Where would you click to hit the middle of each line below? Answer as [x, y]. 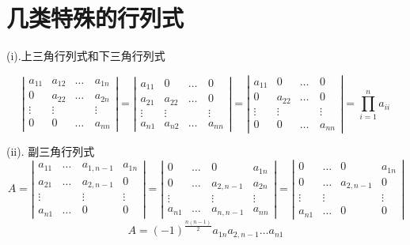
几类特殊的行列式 [95, 18]
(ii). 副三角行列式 [51, 151]
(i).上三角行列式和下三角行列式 [86, 56]
